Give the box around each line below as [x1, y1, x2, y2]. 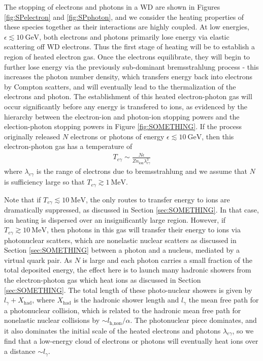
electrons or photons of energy [70, 131, 165, 141]
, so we [232, 325, 254, 336]
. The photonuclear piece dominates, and [130, 315, 257, 325]
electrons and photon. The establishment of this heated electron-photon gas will [4, 91, 252, 102]
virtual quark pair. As [4, 254, 73, 265]
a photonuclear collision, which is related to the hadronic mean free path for [4, 305, 241, 315]
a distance [4, 346, 36, 356]
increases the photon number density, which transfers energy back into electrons [4, 71, 253, 82]
